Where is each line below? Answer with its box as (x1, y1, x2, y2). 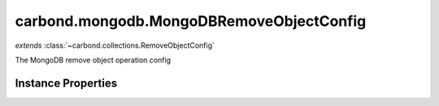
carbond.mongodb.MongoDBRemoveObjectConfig (15, 12, 367, 30)
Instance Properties (15, 76, 118, 90)
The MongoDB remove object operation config (15, 55, 171, 65)
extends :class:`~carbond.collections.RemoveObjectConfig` (15, 40, 215, 50)
